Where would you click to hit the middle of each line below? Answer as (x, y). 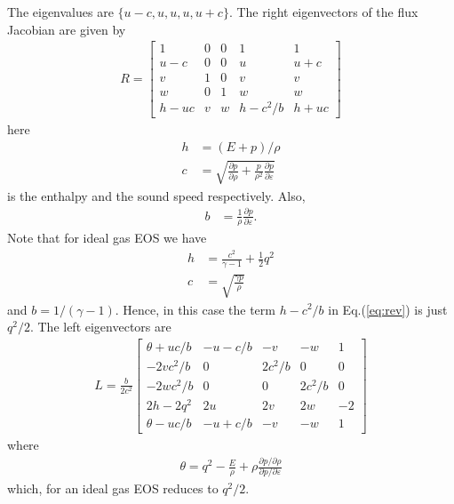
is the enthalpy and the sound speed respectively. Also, (156, 195)
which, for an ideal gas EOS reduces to (113, 488)
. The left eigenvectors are (100, 327)
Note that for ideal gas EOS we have (107, 238)
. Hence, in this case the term (195, 309)
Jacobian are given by (67, 29)
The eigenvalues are (60, 12)
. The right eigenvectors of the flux (323, 12)
